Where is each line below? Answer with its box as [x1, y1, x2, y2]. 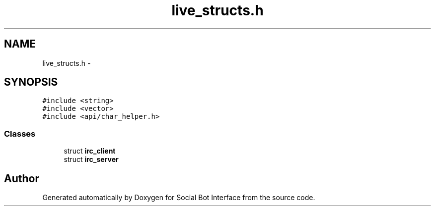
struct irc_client [64, 147, 116, 156]
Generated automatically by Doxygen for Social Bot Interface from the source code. [42, 193, 315, 202]
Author [4, 172, 39, 185]
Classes [4, 128, 36, 139]
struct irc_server [64, 155, 119, 164]
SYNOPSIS [4, 76, 58, 89]
